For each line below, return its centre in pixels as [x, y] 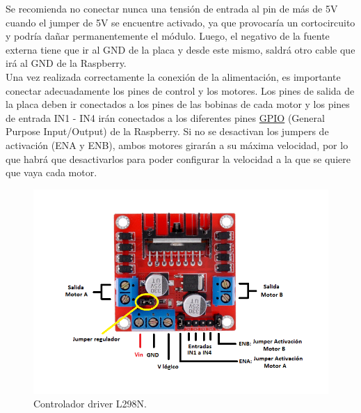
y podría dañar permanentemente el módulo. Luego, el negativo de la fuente [168, 36]
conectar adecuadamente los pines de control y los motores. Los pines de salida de [180, 90]
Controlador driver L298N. [90, 404]
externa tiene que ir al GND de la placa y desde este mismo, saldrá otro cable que [180, 49]
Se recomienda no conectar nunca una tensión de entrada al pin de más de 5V [172, 8]
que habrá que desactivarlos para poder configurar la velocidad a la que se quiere [178, 158]
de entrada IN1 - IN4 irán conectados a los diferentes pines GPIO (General [165, 117]
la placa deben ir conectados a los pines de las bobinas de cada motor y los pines [178, 104]
